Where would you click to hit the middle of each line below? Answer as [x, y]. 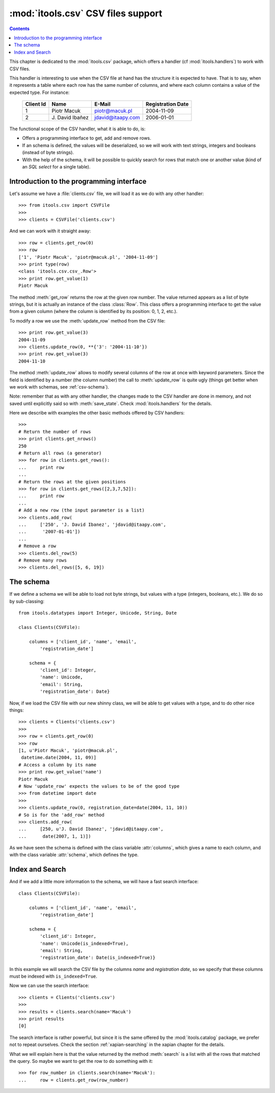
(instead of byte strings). [48, 153]
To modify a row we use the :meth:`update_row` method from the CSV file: [87, 321]
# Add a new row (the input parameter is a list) [82, 510]
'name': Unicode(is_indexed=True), [84, 943]
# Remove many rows [43, 560]
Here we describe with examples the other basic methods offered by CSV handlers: [97, 413]
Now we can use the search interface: [49, 986]
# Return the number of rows [55, 432]
